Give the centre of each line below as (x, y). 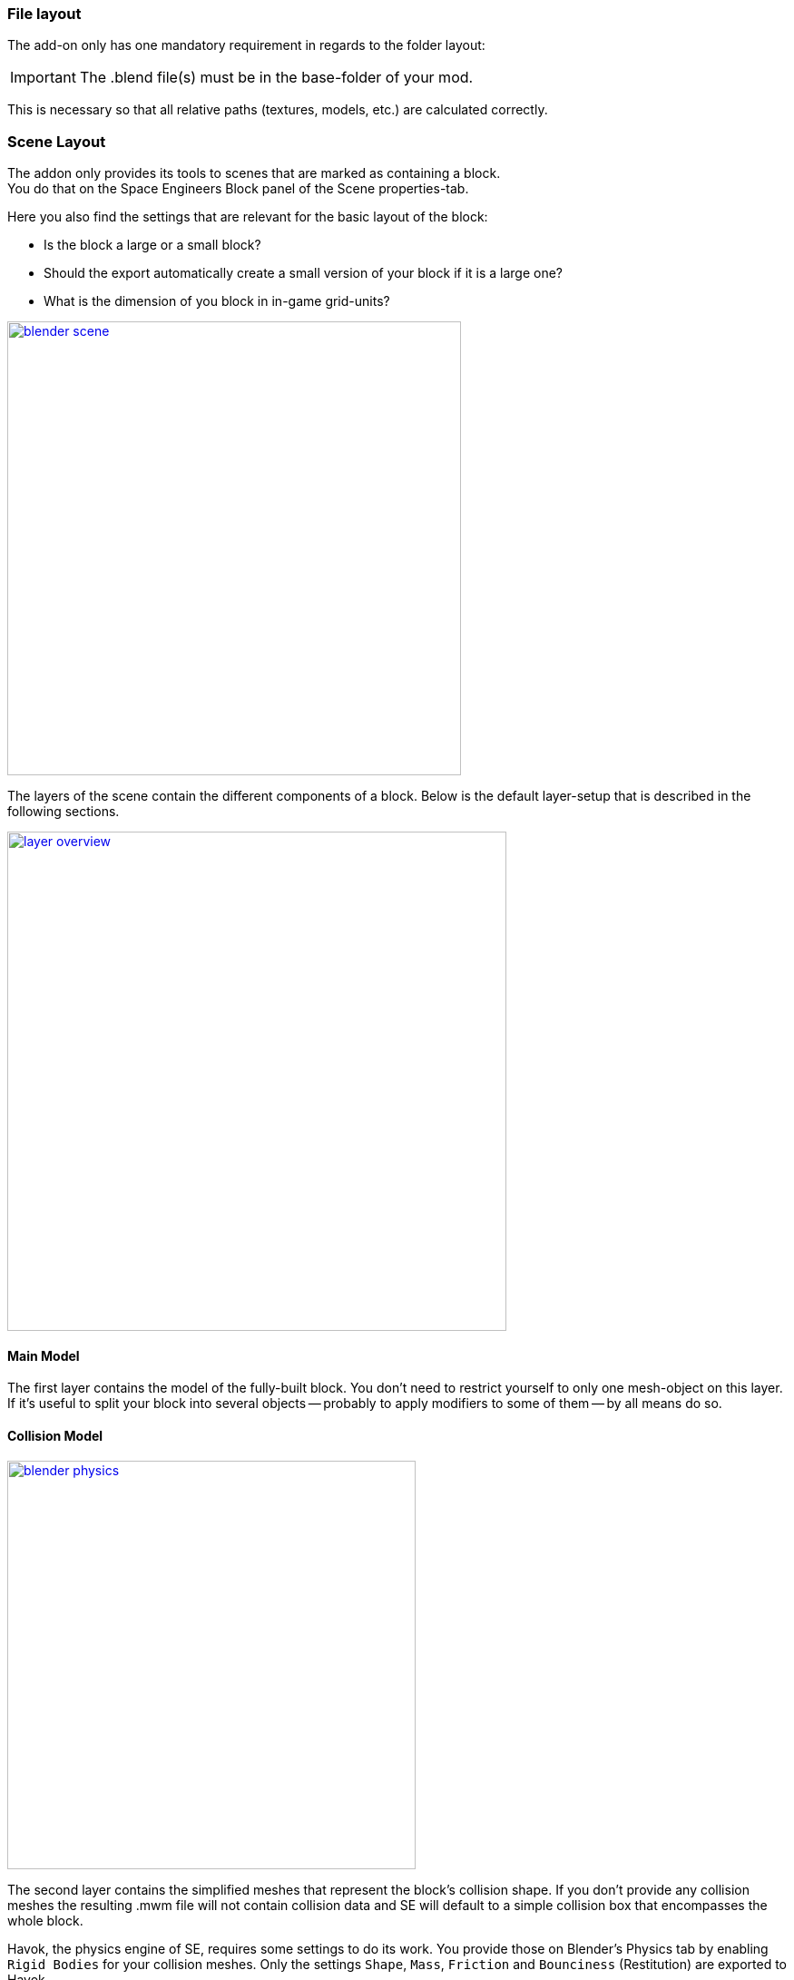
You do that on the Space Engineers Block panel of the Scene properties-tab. (238, 189)
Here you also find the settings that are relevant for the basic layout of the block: (248, 217)
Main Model (44, 1355)
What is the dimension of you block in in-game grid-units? (217, 301)
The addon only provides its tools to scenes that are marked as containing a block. (254, 173)
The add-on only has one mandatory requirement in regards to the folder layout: (246, 45)
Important (43, 78)
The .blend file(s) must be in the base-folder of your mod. (276, 78)
